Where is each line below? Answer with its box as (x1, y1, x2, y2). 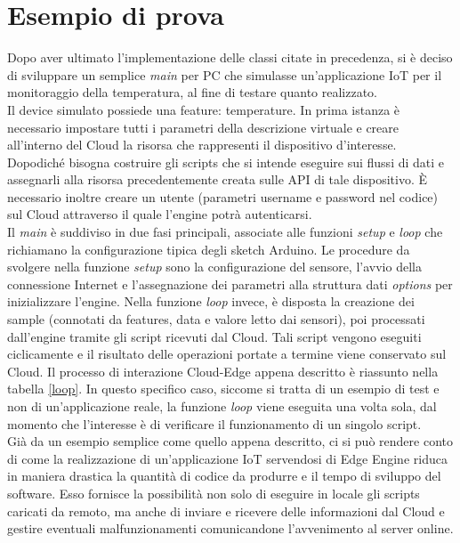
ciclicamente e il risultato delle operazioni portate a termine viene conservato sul (7, 344, 447, 363)
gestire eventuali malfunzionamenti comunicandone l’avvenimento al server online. (7, 519, 454, 538)
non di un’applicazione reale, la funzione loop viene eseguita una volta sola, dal (7, 397, 437, 415)
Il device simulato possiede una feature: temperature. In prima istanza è (7, 100, 400, 118)
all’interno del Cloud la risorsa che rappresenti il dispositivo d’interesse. (7, 135, 397, 154)
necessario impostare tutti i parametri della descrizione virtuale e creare (7, 118, 399, 136)
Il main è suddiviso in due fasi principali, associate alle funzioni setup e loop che (7, 223, 443, 241)
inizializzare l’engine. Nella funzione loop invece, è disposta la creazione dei (7, 292, 415, 311)
